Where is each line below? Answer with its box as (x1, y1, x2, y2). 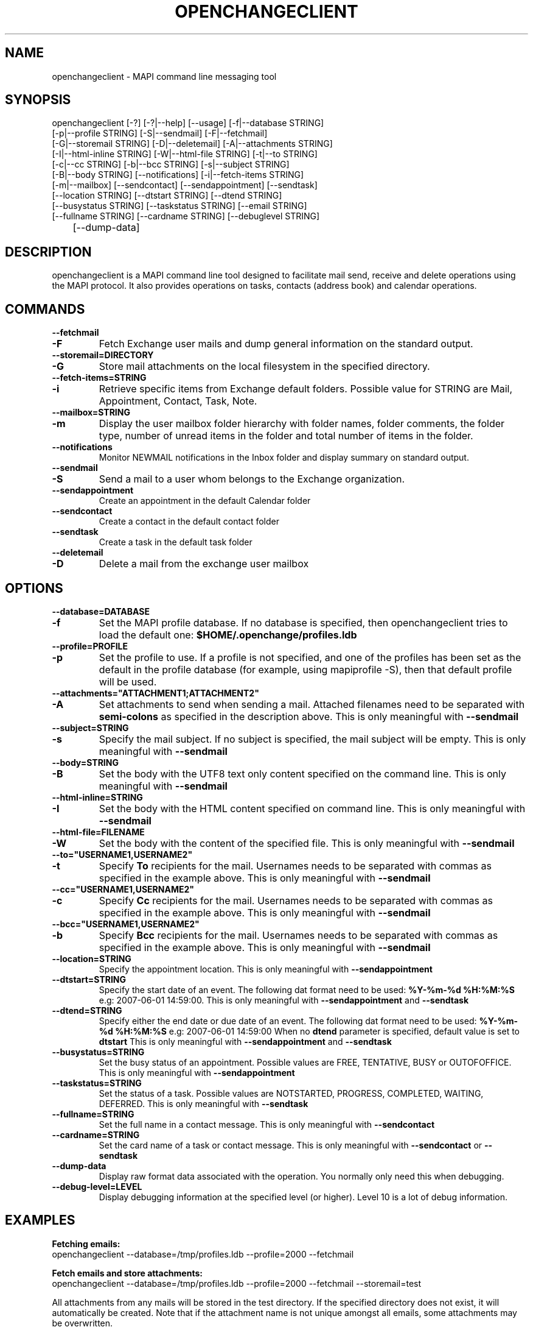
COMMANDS (5, 301, 85, 317)
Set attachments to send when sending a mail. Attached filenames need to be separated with (99, 698, 525, 710)
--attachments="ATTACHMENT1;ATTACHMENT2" (52, 687, 259, 698)
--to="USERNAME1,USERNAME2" (52, 849, 193, 860)
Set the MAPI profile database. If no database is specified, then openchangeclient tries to (99, 616, 508, 629)
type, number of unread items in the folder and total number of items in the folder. (99, 430, 473, 442)
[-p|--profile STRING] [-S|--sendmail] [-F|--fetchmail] (52, 128, 268, 139)
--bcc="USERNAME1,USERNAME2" (52, 918, 200, 929)
